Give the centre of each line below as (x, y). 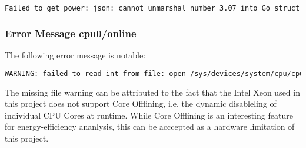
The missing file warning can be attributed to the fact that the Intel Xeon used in (152, 92)
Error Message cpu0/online (71, 33)
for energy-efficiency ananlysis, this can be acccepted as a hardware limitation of (150, 126)
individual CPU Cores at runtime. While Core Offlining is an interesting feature (149, 115)
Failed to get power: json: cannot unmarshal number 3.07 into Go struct (152, 8)
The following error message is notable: (75, 55)
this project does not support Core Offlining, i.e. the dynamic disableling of (141, 103)
